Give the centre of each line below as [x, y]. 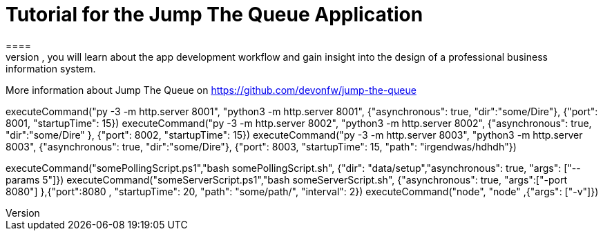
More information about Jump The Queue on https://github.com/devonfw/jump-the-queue [211, 90]
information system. [51, 68]
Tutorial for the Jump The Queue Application [214, 14]
